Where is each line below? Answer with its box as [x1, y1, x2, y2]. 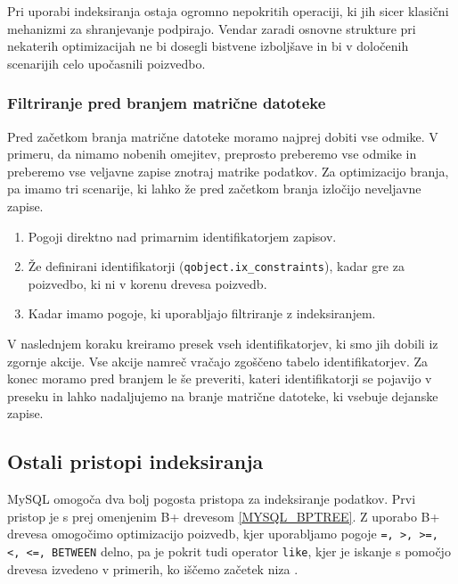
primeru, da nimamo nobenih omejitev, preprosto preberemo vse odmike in [7, 144, 417, 163]
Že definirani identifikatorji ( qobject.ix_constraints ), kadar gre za [28, 257, 405, 276]
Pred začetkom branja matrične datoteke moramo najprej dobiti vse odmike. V [7, 127, 438, 145]
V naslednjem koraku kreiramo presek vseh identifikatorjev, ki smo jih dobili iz [7, 334, 438, 352]
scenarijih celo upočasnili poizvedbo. [7, 53, 206, 72]
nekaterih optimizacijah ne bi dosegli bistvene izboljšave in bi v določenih [7, 37, 409, 55]
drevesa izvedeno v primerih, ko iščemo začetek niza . [7, 559, 299, 578]
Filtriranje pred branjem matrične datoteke [7, 92, 326, 114]
